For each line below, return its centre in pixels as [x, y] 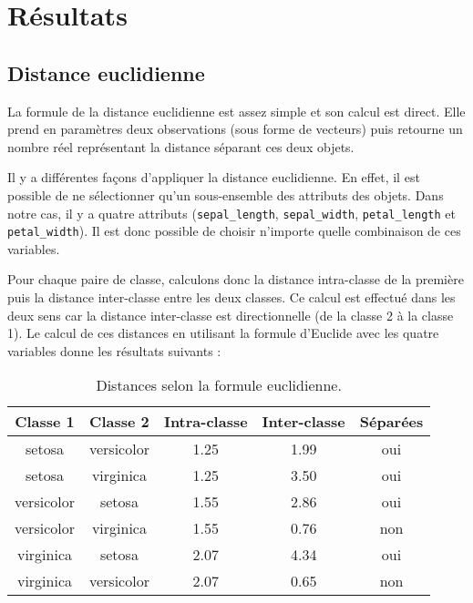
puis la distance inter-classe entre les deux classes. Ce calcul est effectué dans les [231, 297]
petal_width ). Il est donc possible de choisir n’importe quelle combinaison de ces [234, 231]
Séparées [391, 422]
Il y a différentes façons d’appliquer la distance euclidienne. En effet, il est [214, 177]
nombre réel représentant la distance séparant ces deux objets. [181, 146]
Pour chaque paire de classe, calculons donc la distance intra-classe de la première [236, 279]
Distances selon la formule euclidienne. [219, 385]
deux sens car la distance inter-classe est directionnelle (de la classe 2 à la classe [231, 315]
